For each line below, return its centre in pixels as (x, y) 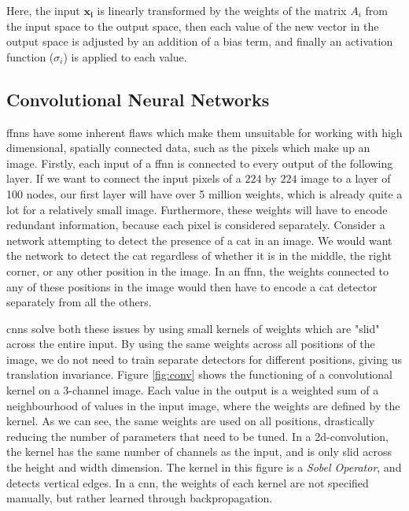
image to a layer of (346, 178)
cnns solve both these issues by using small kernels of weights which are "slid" (193, 328)
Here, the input (43, 10)
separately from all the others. (79, 302)
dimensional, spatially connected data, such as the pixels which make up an (188, 148)
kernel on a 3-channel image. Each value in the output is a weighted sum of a (193, 390)
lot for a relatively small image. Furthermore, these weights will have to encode (197, 209)
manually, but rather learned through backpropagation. (140, 498)
